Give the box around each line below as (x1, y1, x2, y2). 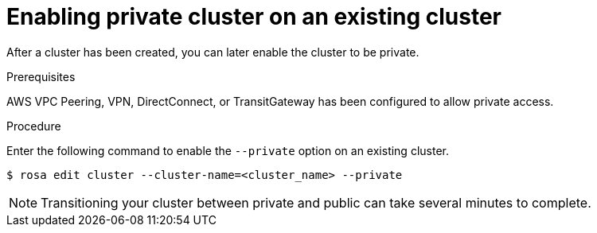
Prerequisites (6, 69, 76, 83)
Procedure (6, 118, 61, 133)
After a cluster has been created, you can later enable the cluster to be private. (6, 45, 419, 59)
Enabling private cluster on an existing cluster (6, 3, 501, 30)
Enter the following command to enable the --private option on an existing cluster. (6, 143, 449, 157)
